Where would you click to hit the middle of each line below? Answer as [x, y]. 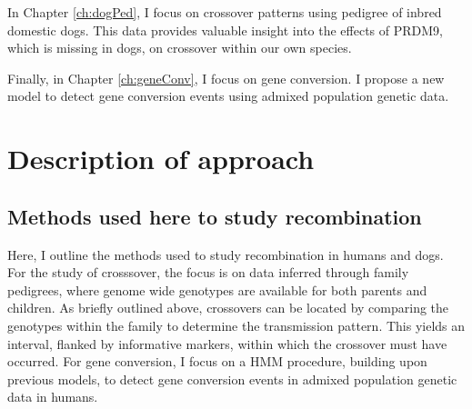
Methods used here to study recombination [215, 216]
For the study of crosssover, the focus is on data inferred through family [208, 272]
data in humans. [53, 397]
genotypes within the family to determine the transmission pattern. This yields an [236, 325]
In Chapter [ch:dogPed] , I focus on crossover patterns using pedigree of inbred [225, 12]
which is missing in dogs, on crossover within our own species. [180, 48]
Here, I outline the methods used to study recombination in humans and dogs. [226, 254]
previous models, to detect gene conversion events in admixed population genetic [232, 379]
